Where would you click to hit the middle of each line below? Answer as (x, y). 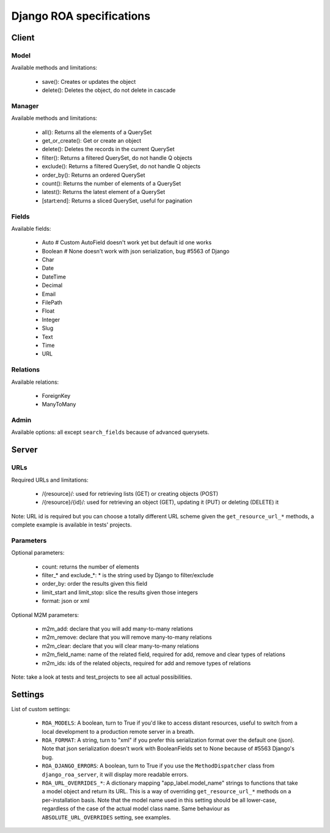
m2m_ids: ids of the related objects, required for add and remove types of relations (146, 663)
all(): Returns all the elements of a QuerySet (97, 132)
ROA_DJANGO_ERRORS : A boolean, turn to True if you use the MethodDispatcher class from (158, 766)
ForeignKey (56, 395)
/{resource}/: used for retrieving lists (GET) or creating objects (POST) (130, 493)
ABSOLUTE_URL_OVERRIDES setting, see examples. (106, 817)
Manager (25, 106)
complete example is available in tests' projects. (71, 525)
